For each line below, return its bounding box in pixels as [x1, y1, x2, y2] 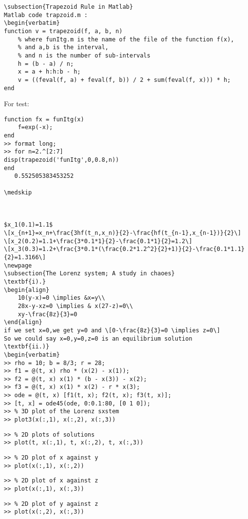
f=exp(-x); [18, 124, 53, 131]
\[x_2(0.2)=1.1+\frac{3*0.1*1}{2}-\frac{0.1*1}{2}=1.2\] [4, 237, 192, 245]
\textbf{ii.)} [4, 343, 50, 350]
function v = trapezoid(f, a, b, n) [4, 27, 123, 35]
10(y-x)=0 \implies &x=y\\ [18, 294, 105, 302]
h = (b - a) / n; [18, 60, 74, 67]
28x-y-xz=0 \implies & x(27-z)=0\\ [18, 302, 133, 309]
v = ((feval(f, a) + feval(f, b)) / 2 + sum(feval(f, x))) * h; [18, 76, 231, 83]
